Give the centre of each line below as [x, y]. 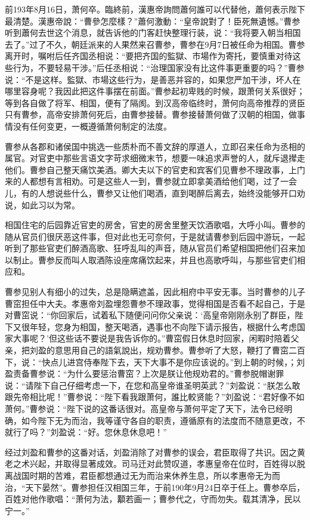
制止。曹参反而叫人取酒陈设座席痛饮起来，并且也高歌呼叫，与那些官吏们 [155, 259]
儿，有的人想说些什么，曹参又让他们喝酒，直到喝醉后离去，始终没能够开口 [151, 193]
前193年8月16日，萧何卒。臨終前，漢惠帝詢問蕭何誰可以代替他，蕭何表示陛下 [155, 9]
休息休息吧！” [140, 432]
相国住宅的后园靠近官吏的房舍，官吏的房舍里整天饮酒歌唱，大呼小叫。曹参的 [155, 225]
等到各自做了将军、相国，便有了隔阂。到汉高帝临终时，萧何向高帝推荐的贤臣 [155, 102]
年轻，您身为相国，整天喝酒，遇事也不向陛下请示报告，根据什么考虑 [163, 326]
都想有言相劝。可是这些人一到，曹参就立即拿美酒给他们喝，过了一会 [163, 181]
